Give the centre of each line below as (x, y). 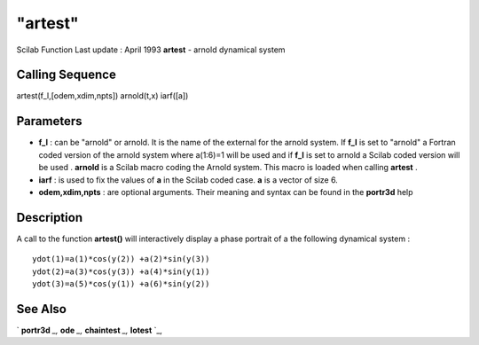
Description (50, 217)
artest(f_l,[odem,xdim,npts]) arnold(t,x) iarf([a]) (102, 96)
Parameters (49, 121)
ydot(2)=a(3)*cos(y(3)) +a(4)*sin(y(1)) (121, 271)
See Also (41, 309)
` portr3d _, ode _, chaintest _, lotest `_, (90, 330)
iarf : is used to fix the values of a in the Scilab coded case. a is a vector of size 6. (188, 180)
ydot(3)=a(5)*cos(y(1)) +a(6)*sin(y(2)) (121, 284)
